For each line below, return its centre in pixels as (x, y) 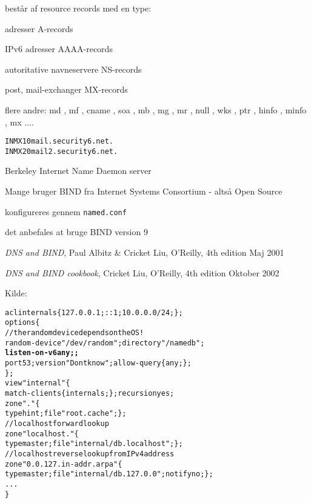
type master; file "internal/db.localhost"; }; (94, 444)
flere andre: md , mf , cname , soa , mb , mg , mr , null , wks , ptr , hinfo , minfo (156, 109)
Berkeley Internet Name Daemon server (78, 171)
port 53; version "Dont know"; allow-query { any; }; (98, 363)
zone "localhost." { (42, 434)
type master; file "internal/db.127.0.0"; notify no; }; (109, 474)
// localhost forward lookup (57, 423)
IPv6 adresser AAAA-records (59, 49)
